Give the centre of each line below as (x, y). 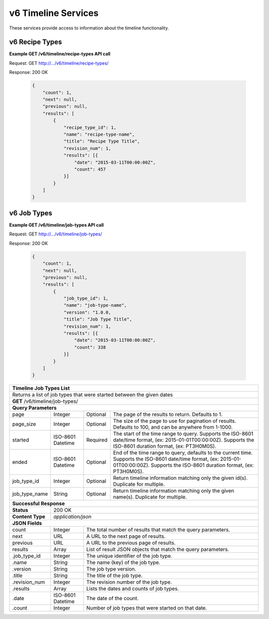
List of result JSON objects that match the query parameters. (158, 550)
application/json (72, 517)
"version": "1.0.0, (87, 312)
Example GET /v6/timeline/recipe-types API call (60, 54)
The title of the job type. (115, 576)
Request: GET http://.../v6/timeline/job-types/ (56, 234)
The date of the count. (113, 599)
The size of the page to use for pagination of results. (175, 421)
